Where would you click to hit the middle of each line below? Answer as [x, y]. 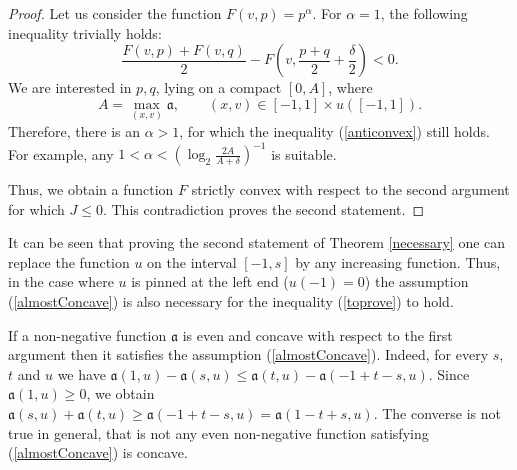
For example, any [61, 153]
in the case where [61, 281]
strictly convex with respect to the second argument [350, 189]
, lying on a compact [218, 87]
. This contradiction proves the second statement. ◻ [263, 208]
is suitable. [304, 153]
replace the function [69, 261]
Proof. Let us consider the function [115, 13]
